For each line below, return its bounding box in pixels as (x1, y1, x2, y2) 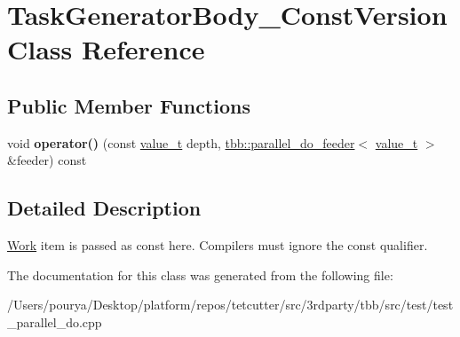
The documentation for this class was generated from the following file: (7, 265, 393, 284)
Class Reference (7, 31, 205, 67)
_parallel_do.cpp (7, 312, 102, 331)
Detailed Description (7, 194, 202, 222)
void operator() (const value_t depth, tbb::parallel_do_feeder (7, 133, 355, 152)
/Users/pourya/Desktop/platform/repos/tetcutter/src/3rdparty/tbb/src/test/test (7, 295, 454, 314)
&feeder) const (7, 151, 87, 169)
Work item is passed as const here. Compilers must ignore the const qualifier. (7, 236, 428, 255)
